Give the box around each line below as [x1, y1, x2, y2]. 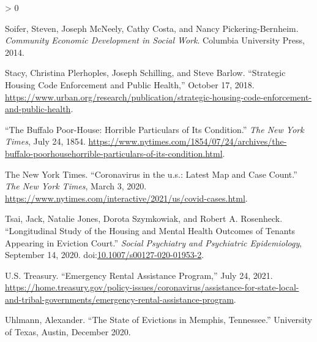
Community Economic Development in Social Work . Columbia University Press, [5, 34, 305, 47]
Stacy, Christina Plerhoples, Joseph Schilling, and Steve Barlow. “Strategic [5, 66, 286, 79]
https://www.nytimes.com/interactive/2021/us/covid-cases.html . [5, 191, 248, 204]
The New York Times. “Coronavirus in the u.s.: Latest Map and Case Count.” [5, 167, 297, 180]
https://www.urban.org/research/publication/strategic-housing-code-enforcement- [5, 90, 312, 103]
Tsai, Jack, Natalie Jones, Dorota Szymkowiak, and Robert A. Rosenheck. [5, 212, 283, 225]
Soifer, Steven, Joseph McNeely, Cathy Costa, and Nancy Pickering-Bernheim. [5, 21, 299, 34]
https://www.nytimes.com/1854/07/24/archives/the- [88, 135, 287, 148]
